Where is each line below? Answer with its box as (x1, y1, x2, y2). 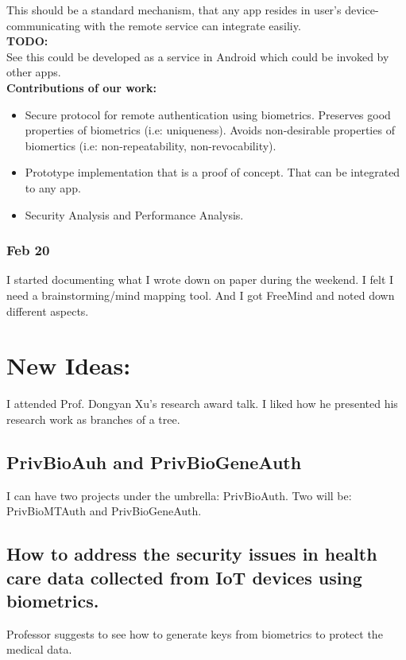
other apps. (6, 64, 61, 80)
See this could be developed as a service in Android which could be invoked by (6, 48, 389, 64)
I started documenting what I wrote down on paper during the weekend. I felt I (6, 271, 394, 288)
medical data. (6, 641, 72, 658)
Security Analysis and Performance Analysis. (25, 206, 244, 223)
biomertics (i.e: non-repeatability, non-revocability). (25, 137, 276, 153)
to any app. (25, 179, 81, 196)
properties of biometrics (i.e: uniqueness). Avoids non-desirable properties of (25, 122, 395, 138)
